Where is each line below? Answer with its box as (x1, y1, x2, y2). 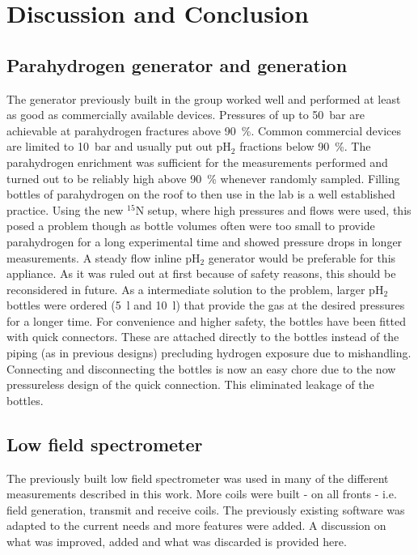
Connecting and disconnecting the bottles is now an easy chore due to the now (6, 360, 396, 377)
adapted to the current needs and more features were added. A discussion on (6, 517, 386, 534)
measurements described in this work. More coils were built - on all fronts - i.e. (6, 485, 397, 502)
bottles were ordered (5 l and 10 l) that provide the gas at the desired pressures (6, 297, 405, 314)
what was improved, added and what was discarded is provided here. (6, 533, 347, 550)
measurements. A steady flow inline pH (6, 249, 201, 266)
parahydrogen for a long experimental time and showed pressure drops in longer (6, 233, 403, 250)
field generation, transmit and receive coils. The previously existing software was (6, 501, 405, 518)
